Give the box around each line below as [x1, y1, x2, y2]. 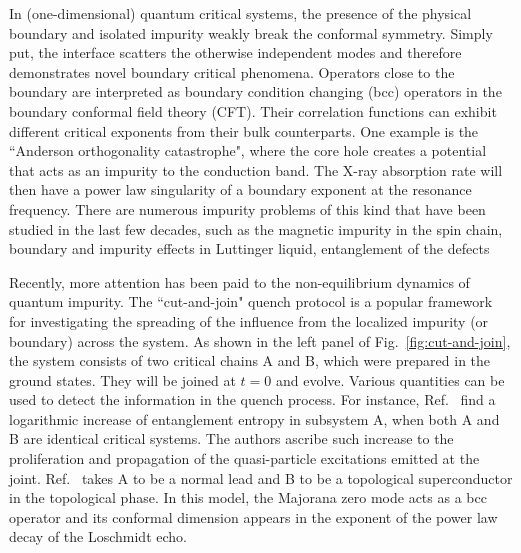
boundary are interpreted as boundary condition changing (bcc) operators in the [9, 81, 502, 102]
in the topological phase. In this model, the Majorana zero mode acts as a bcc [9, 487, 487, 508]
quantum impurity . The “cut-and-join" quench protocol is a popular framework [9, 291, 493, 312]
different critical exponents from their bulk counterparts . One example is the [9, 120, 479, 141]
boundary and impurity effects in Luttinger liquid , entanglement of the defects [9, 238, 490, 259]
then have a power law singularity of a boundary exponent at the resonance [9, 179, 472, 200]
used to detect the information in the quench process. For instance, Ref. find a [9, 389, 496, 410]
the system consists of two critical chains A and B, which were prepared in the [9, 350, 491, 371]
